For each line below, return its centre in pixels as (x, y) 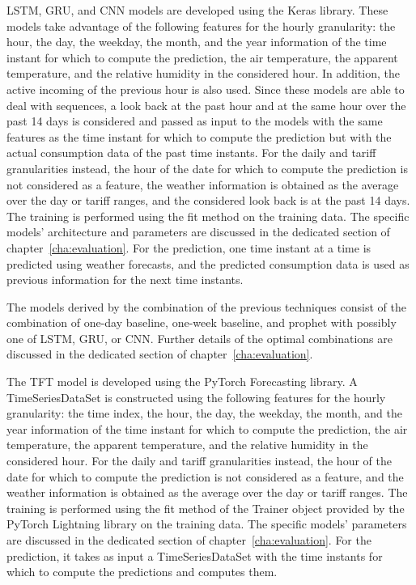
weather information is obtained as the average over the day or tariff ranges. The (207, 492)
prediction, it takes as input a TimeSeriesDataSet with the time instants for (195, 555)
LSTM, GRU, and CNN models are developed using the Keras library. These (197, 10)
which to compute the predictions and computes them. (142, 572)
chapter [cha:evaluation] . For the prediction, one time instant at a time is (189, 247)
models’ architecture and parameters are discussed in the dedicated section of (198, 232)
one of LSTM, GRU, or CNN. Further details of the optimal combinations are (200, 338)
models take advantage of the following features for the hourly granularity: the (201, 25)
